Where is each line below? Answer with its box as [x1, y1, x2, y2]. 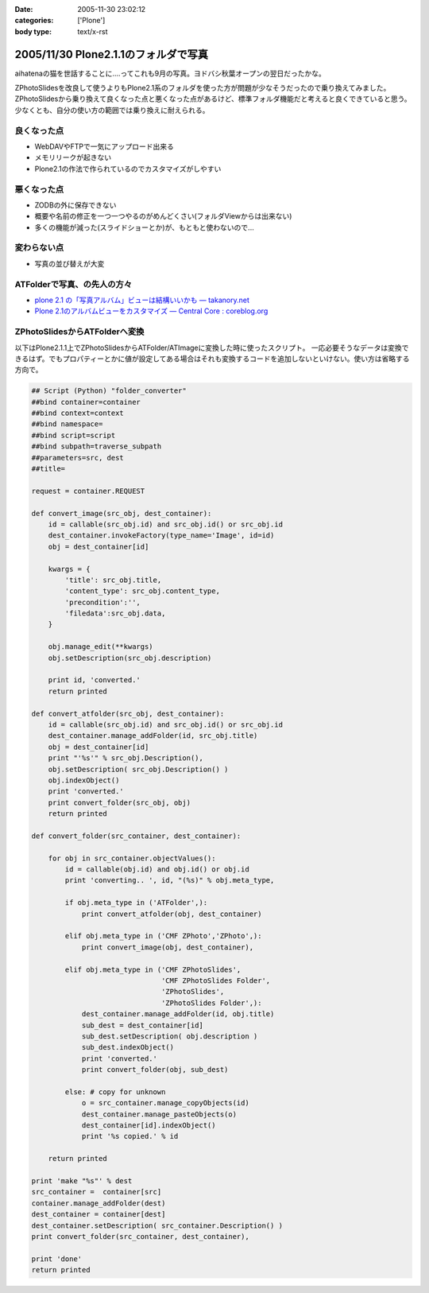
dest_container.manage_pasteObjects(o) [81, 1109, 238, 1119]
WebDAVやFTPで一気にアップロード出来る [34, 142, 175, 151]
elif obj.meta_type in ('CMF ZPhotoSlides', [64, 965, 242, 974]
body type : [14, 26, 52, 36]
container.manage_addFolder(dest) [31, 1198, 166, 1208]
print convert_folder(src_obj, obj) [48, 798, 191, 807]
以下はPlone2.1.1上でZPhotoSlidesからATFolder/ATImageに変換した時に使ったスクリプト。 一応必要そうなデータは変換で [14, 343, 409, 352]
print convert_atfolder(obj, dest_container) [81, 909, 262, 918]
